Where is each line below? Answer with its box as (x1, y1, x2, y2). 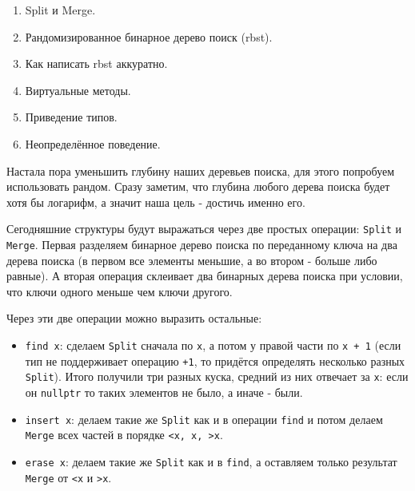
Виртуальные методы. (25, 81, 131, 98)
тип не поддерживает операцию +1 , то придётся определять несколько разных (25, 352, 405, 369)
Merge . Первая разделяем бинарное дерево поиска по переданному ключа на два (6, 236, 397, 252)
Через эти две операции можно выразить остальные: (6, 310, 262, 327)
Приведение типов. (25, 109, 118, 125)
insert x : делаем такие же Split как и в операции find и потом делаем (25, 410, 383, 427)
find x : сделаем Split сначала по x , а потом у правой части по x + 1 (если (25, 337, 401, 354)
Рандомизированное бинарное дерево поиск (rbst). (25, 28, 273, 45)
